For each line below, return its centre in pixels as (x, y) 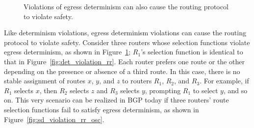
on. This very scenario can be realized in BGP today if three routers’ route (116, 100)
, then (48, 90)
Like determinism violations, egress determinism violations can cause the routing (125, 33)
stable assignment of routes (45, 81)
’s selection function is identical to (192, 52)
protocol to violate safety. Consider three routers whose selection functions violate (127, 42)
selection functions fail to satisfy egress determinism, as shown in (102, 109)
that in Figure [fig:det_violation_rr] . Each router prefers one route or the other (124, 61)
